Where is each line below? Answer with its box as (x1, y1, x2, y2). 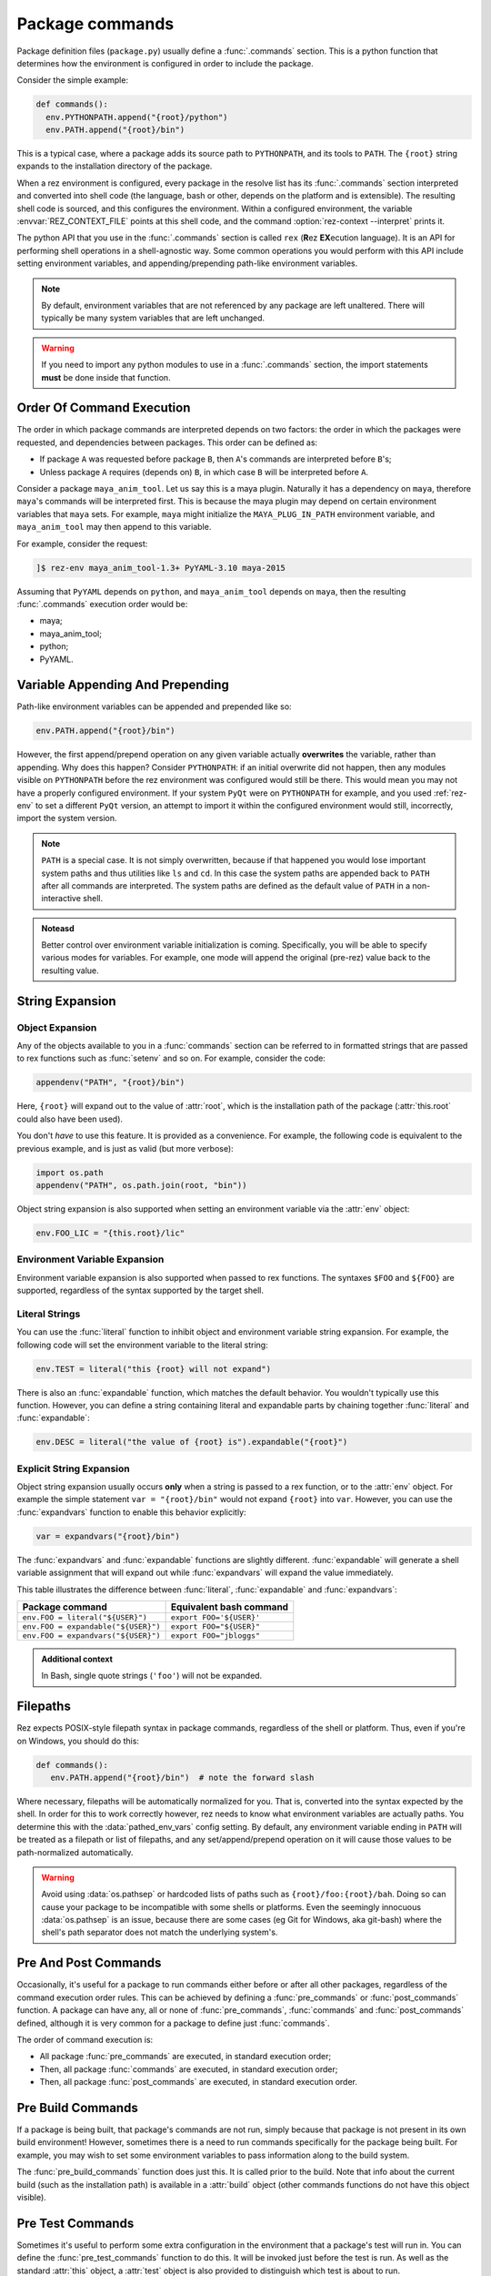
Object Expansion (16, 1021, 97, 1033)
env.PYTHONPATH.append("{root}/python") (45, 112, 228, 122)
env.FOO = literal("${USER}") (22, 1612, 147, 1622)
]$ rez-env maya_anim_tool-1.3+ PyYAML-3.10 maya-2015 (35, 563, 286, 573)
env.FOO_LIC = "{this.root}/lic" (35, 1227, 185, 1238)
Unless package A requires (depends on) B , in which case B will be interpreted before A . (39, 466, 369, 477)
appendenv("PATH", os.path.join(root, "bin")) (35, 1180, 247, 1190)
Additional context (41, 1653, 114, 1664)
